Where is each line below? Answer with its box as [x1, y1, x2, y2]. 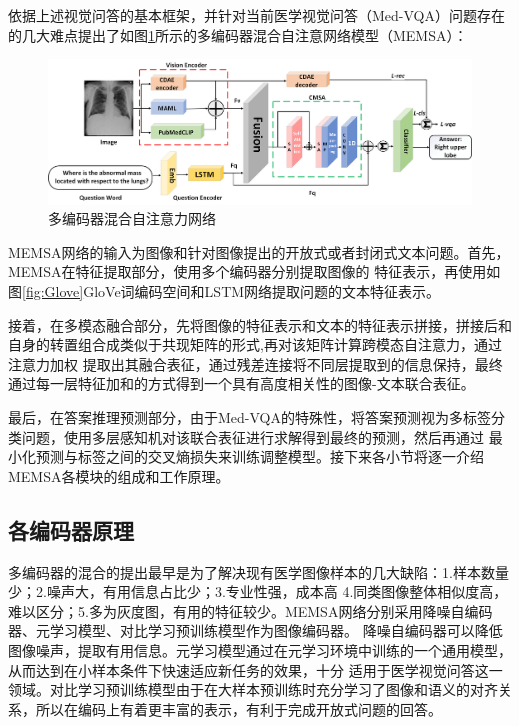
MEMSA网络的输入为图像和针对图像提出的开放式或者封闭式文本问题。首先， [8, 241, 510, 262]
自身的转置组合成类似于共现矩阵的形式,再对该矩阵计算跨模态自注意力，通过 [8, 334, 502, 355]
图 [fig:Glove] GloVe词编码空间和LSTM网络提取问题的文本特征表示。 [8, 281, 441, 302]
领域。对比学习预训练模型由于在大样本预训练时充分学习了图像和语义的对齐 [8, 679, 498, 700]
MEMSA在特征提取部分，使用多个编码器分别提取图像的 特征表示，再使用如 [8, 261, 501, 282]
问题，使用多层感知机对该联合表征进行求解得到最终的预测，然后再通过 [21, 426, 484, 447]
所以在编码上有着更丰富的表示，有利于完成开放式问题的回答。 [35, 698, 442, 719]
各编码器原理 [8, 514, 134, 545]
